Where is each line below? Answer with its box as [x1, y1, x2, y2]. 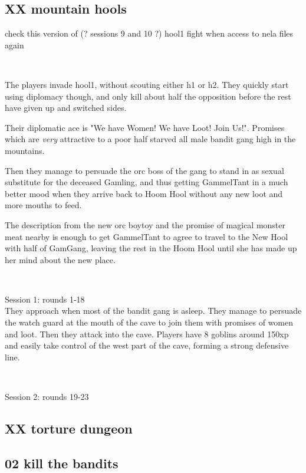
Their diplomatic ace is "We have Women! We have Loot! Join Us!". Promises [5, 121, 285, 133]
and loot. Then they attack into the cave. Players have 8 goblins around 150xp [5, 327, 289, 340]
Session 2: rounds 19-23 [5, 390, 89, 403]
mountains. [5, 144, 45, 156]
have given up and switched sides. [5, 101, 127, 114]
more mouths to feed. [5, 199, 82, 211]
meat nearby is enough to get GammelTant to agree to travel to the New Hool [5, 230, 288, 242]
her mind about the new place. [5, 253, 116, 265]
